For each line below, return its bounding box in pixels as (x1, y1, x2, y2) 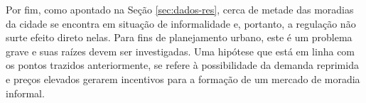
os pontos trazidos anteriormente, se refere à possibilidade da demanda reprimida (6, 58, 359, 72)
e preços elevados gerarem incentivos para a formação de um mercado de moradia (6, 71, 360, 86)
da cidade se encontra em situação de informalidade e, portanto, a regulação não (6, 16, 356, 31)
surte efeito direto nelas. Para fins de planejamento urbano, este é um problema (6, 30, 352, 45)
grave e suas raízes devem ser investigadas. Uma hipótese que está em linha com (6, 43, 355, 58)
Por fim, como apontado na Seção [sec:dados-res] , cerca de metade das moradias (6, 2, 354, 16)
